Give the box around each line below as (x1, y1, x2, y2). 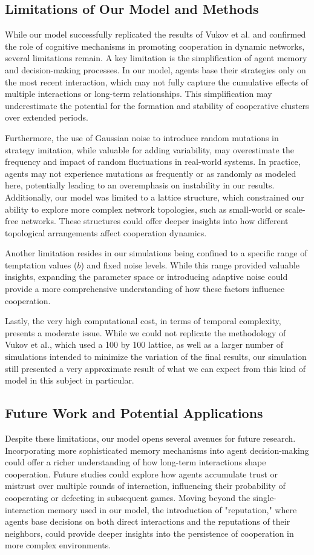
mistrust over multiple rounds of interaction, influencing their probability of (5, 479, 286, 492)
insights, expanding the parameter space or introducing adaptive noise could (5, 270, 288, 283)
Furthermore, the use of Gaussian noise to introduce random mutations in (5, 131, 279, 144)
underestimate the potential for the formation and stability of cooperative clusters (5, 99, 309, 111)
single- (252, 491, 276, 503)
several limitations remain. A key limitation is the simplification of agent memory (5, 52, 307, 64)
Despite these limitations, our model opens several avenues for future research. (5, 432, 296, 445)
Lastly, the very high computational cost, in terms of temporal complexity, (5, 314, 281, 327)
